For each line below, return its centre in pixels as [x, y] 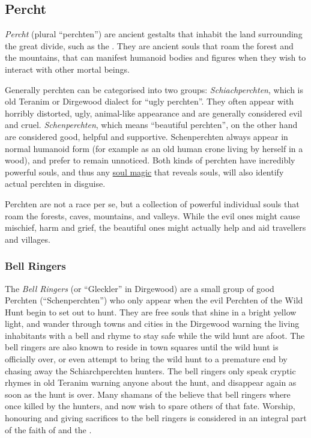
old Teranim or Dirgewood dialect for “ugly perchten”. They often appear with [149, 101]
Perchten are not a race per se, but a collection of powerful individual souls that [152, 203]
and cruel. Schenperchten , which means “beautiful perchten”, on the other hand [151, 125]
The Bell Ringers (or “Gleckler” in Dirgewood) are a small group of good [140, 288]
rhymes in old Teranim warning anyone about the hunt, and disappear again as [151, 382]
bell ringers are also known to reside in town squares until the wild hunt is [142, 347]
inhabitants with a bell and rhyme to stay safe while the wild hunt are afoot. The [155, 335]
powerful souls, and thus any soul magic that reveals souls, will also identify [144, 172]
